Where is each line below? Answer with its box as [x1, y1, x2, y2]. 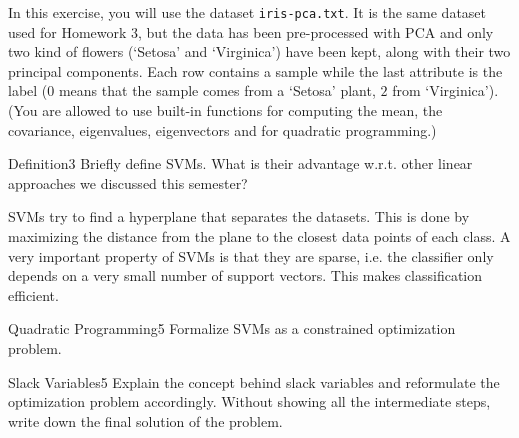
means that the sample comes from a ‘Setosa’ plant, [58, 80, 376, 101]
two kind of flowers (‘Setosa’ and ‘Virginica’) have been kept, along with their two [8, 41, 511, 62]
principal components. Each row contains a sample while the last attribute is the [8, 60, 503, 81]
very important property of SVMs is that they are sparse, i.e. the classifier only [8, 245, 494, 266]
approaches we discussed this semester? [8, 172, 248, 193]
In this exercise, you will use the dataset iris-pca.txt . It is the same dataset [8, 2, 487, 22]
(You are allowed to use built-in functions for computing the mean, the [8, 100, 443, 121]
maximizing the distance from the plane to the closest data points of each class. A [8, 226, 511, 246]
